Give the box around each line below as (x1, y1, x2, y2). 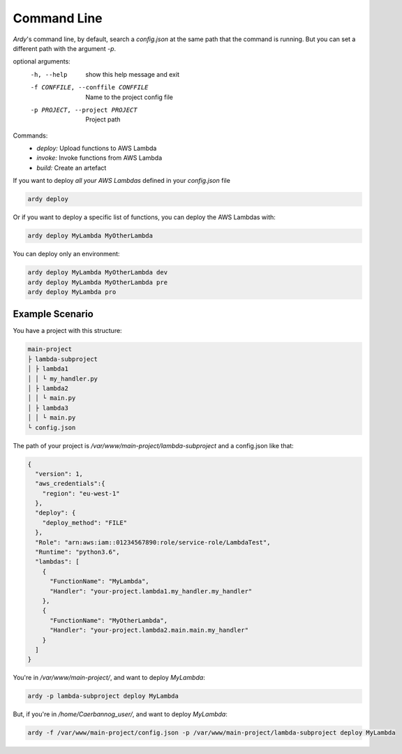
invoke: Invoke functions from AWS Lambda (36, 154, 163, 162)
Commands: (13, 131, 48, 140)
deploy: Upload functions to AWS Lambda (36, 144, 157, 153)
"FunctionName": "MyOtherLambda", (50, 616, 167, 624)
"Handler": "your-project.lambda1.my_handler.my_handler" (50, 587, 253, 595)
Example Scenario (13, 308, 94, 320)
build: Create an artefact (36, 163, 107, 172)
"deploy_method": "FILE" (42, 519, 128, 526)
